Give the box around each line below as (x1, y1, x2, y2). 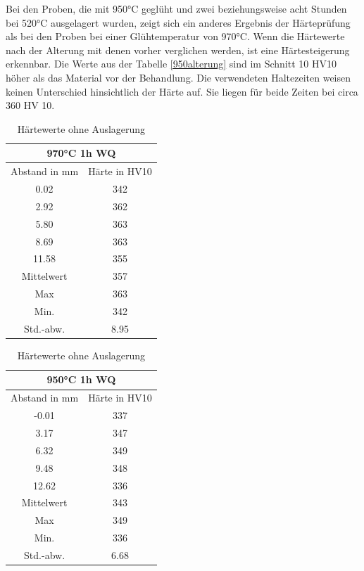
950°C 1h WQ (46, 372, 116, 387)
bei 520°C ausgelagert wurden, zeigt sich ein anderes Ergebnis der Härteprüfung (6, 15, 351, 30)
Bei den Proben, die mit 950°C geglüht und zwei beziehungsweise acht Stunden (6, 1, 347, 15)
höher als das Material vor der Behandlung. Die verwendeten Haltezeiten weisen (6, 70, 351, 84)
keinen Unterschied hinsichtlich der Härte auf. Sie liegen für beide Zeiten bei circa (6, 84, 358, 98)
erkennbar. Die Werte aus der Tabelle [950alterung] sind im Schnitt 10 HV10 (6, 56, 337, 71)
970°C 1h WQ (46, 146, 116, 160)
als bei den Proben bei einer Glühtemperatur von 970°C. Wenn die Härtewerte (6, 29, 345, 44)
